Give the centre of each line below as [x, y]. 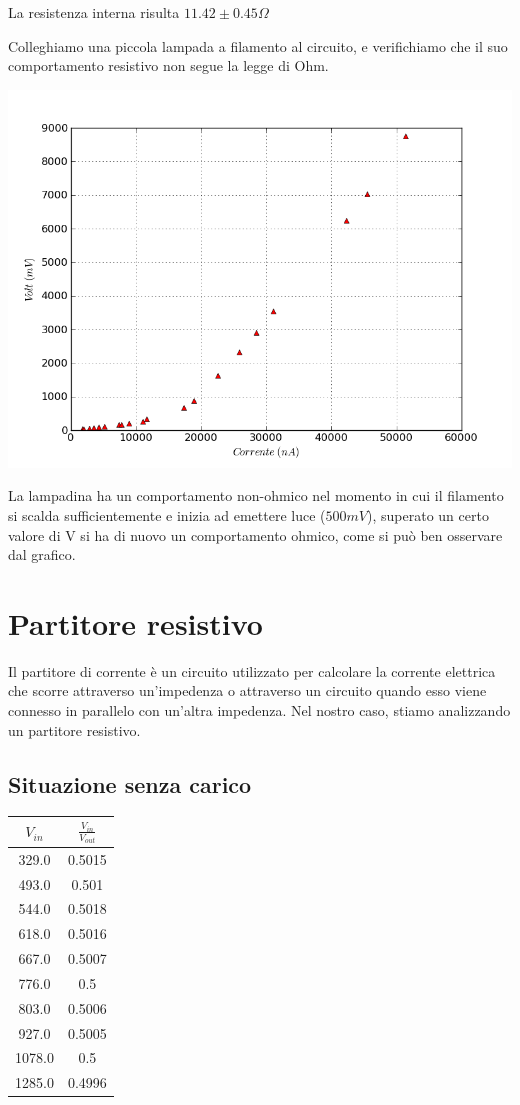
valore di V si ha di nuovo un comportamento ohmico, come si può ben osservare [255, 534]
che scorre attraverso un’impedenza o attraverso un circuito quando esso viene [247, 690]
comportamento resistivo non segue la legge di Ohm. [168, 65]
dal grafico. [42, 554]
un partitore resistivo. [74, 729]
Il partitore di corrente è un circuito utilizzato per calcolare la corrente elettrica [252, 670]
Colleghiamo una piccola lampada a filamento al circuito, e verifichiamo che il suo [258, 45]
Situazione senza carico [130, 783]
